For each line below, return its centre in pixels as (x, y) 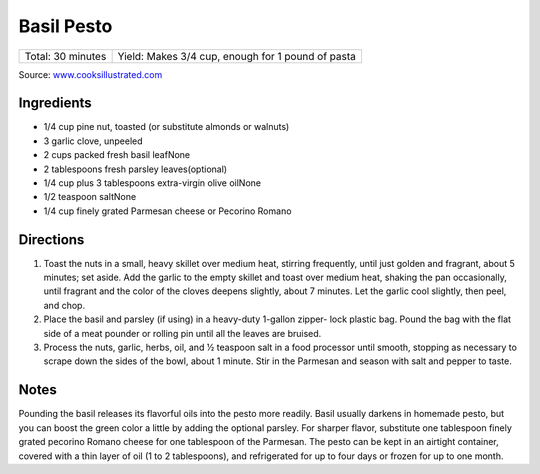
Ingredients (55, 103)
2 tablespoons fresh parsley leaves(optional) (135, 169)
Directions (51, 239)
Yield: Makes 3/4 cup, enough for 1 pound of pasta (237, 56)
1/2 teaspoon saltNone (90, 197)
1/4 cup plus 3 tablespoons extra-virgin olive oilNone (152, 183)
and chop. (64, 305)
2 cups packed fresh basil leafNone (117, 155)
